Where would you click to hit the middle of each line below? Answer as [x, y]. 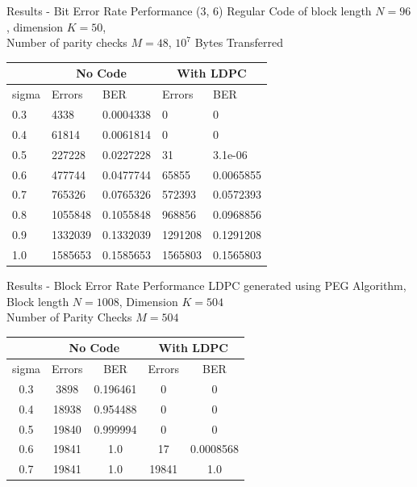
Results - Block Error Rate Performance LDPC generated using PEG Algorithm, [206, 285]
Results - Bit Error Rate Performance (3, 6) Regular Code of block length [189, 10]
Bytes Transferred [239, 42]
